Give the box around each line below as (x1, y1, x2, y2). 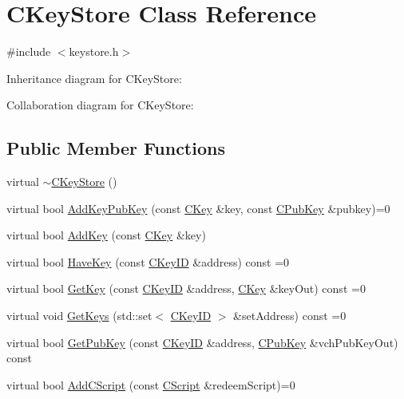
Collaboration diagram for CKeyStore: (6, 97, 194, 113)
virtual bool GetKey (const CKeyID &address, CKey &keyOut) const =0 (6, 280, 366, 297)
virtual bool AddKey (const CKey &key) (6, 227, 206, 243)
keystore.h (69, 43, 119, 60)
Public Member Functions (6, 136, 225, 160)
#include (6, 43, 51, 60)
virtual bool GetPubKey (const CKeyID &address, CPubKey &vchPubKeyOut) (6, 334, 398, 350)
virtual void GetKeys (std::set (6, 307, 152, 324)
